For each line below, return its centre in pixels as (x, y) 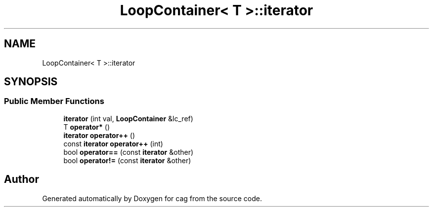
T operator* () (87, 127)
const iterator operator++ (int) (113, 143)
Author (22, 179)
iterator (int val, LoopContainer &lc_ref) (128, 118)
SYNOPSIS (31, 82)
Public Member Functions (54, 101)
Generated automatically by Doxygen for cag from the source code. (152, 198)
